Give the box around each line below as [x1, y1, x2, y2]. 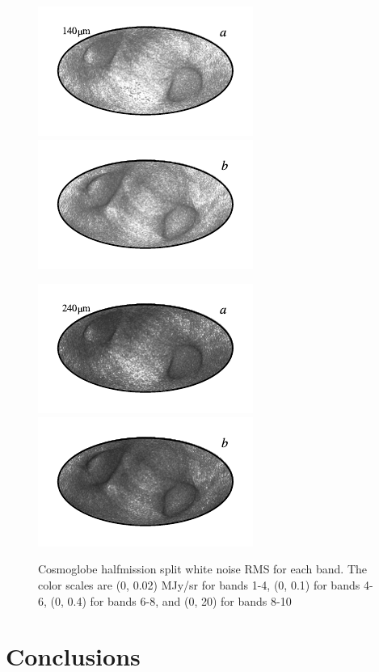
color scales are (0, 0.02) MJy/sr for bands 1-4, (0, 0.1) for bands [38, 576, 360, 593]
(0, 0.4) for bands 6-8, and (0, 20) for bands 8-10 [50, 592, 292, 609]
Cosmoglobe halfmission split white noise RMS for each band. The [38, 560, 368, 577]
